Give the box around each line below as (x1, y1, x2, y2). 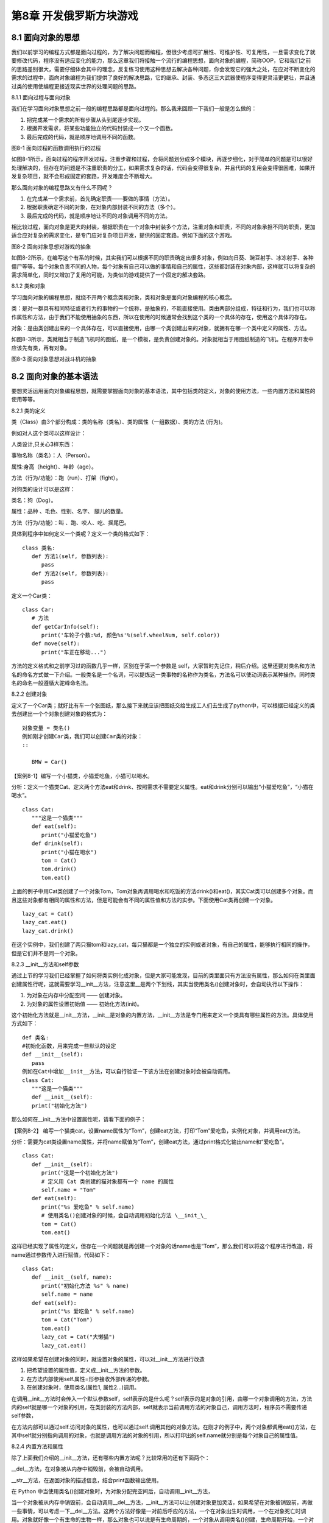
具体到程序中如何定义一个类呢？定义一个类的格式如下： (11, 530, 150, 537)
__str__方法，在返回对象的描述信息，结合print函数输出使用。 (11, 1476, 162, 1483)
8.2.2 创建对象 (11, 690, 48, 698)
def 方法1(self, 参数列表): (31, 553, 109, 560)
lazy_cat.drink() (22, 927, 74, 935)
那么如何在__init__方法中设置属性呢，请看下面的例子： (11, 1115, 146, 1123)
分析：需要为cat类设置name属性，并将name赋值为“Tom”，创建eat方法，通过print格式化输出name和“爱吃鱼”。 (11, 1138, 288, 1145)
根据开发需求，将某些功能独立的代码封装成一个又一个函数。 (26, 125, 176, 132)
